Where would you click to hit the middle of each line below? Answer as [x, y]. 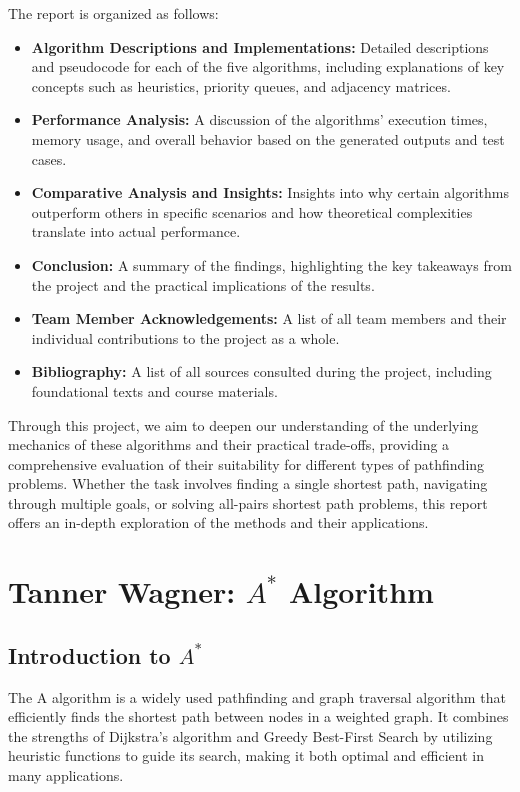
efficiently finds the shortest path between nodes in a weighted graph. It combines [258, 716]
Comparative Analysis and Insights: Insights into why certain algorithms [270, 192]
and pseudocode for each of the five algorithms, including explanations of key [268, 66]
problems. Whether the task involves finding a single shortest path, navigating [248, 483]
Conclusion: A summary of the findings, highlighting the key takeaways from [271, 264]
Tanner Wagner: [122, 591]
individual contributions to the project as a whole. [185, 337]
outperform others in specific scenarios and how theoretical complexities [252, 211]
